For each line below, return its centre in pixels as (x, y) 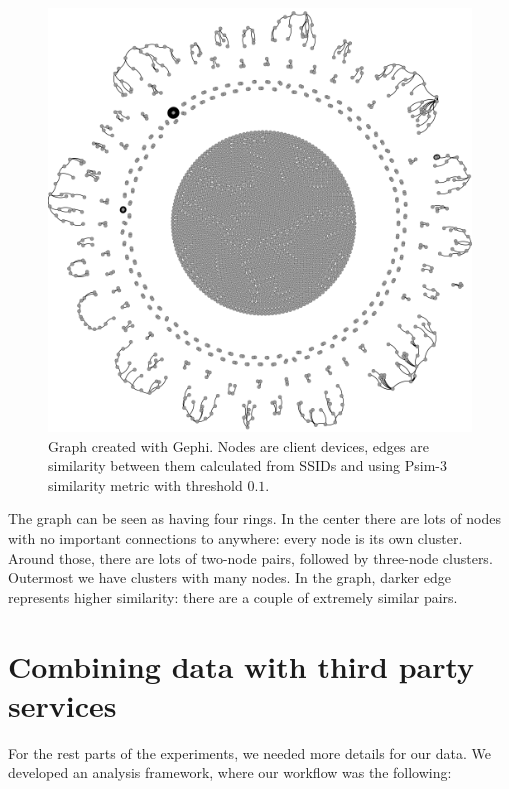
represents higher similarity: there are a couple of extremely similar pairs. (233, 596)
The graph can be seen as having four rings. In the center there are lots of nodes (254, 518)
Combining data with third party (241, 665)
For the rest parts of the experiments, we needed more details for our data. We (249, 752)
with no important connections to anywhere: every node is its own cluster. (235, 537)
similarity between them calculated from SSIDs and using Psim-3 (247, 465)
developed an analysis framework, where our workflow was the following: (230, 772)
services (62, 704)
